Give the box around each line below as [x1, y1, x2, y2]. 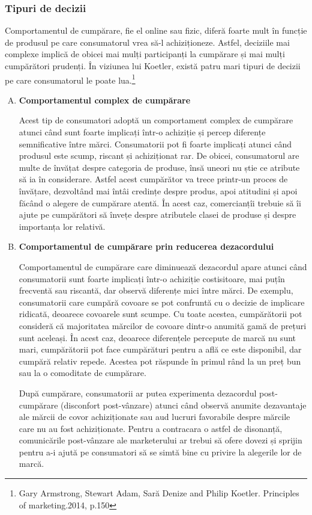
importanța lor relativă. [19, 220, 106, 232]
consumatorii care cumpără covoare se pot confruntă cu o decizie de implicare [19, 295, 305, 308]
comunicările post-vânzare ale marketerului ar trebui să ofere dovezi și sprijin [19, 434, 302, 446]
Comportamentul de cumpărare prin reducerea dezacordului [19, 240, 274, 253]
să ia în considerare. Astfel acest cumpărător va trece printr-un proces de [19, 173, 288, 185]
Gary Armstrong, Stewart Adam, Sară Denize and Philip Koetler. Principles [19, 487, 299, 499]
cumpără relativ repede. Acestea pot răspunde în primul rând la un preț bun [19, 354, 301, 367]
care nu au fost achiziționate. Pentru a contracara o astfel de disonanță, [19, 422, 283, 434]
